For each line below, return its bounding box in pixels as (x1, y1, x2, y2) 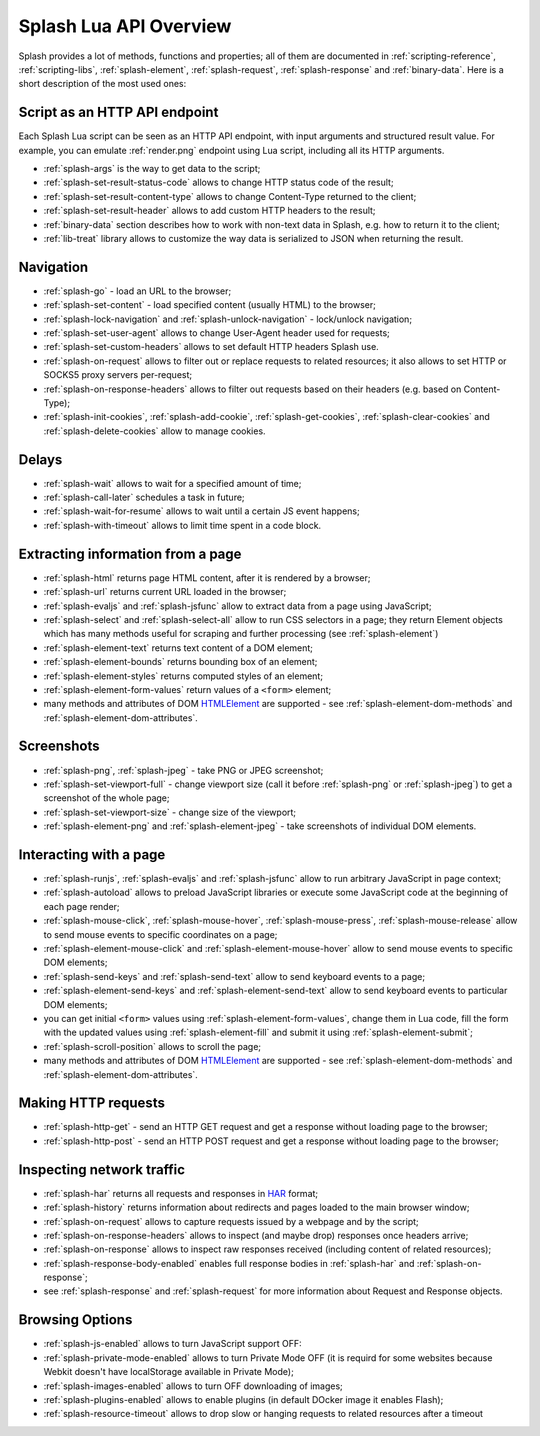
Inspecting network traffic (18, 1161, 185, 1178)
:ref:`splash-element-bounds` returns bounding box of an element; (43, 656, 318, 668)
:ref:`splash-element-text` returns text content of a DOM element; (43, 641, 314, 654)
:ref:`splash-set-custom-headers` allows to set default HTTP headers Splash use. (43, 341, 379, 353)
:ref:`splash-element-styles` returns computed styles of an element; (43, 670, 324, 682)
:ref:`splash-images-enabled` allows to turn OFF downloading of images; (43, 1380, 344, 1392)
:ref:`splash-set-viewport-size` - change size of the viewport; (43, 806, 297, 818)
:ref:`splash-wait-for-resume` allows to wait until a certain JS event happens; (43, 505, 360, 517)
